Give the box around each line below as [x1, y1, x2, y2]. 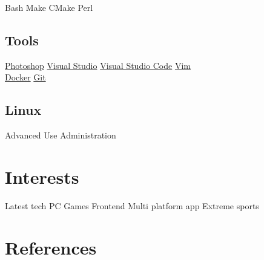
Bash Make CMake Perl [5, 1, 93, 13]
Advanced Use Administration [5, 129, 116, 141]
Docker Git [5, 71, 46, 83]
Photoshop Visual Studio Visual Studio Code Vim [5, 59, 191, 71]
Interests [5, 164, 79, 189]
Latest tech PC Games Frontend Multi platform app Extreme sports [5, 199, 259, 212]
